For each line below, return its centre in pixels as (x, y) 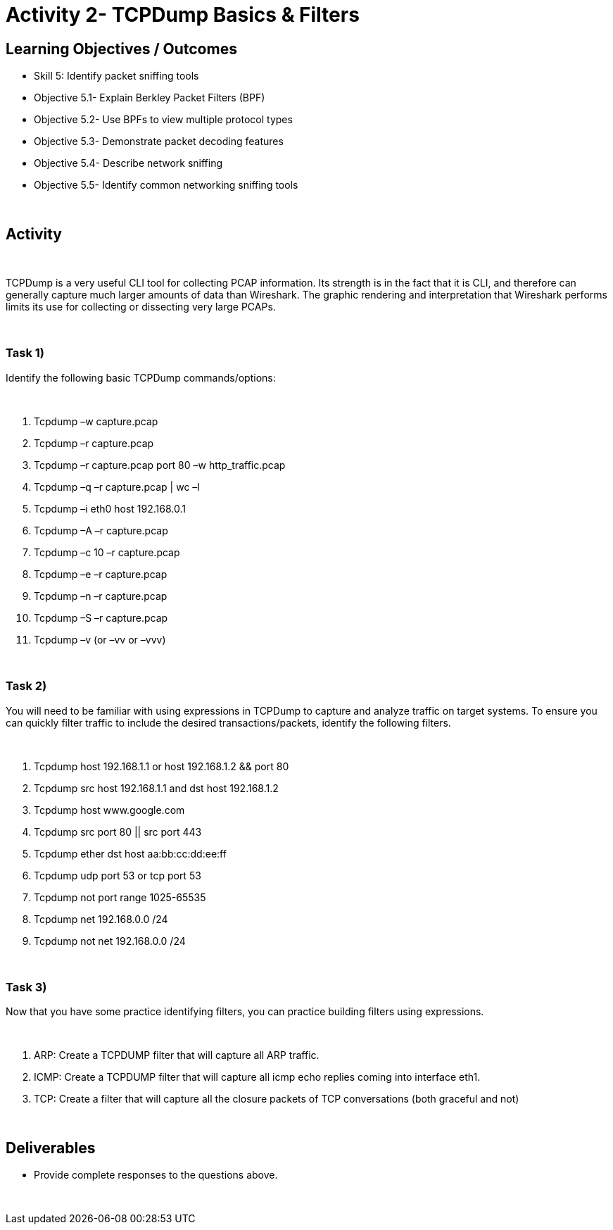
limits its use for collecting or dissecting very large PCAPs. (141, 307)
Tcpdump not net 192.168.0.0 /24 (110, 941)
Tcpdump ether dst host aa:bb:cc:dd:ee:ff (130, 853)
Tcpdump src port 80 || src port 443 (118, 831)
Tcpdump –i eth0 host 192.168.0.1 (110, 508)
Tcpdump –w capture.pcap (96, 421)
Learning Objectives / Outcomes (121, 49)
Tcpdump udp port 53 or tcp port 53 (118, 875)
